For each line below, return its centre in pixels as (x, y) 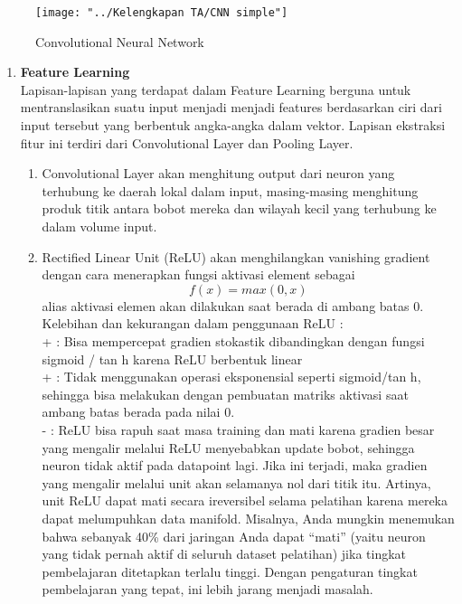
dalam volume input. (99, 226)
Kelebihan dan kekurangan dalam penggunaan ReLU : (193, 323)
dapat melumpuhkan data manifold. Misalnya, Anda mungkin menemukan (248, 518)
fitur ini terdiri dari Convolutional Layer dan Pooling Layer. (187, 142)
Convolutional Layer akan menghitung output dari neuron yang (218, 173)
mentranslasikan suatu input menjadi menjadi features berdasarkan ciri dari (231, 107)
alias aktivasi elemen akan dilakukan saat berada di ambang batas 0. (233, 305)
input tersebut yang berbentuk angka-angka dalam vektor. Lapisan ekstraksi (233, 125)
